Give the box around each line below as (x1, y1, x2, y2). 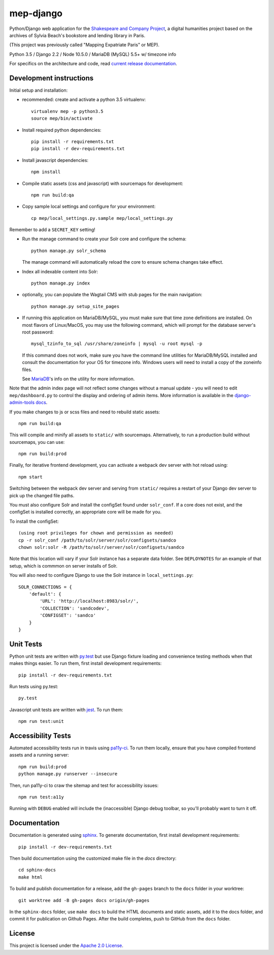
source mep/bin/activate (31, 116, 93, 122)
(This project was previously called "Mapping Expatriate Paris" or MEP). (9, 42, 160, 48)
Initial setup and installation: (9, 87, 68, 94)
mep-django (9, 8, 63, 19)
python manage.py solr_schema (31, 247, 107, 254)
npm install (31, 169, 61, 175)
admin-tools (9, 400, 35, 406)
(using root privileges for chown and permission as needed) (18, 530, 174, 536)
